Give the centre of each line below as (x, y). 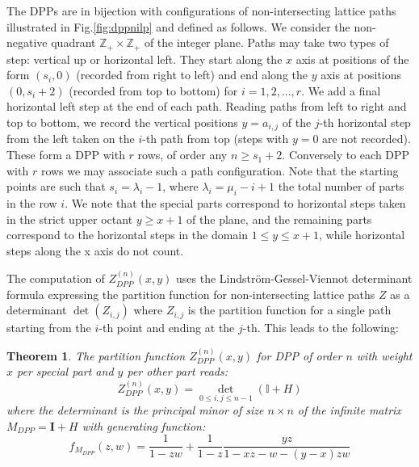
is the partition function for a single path (289, 310)
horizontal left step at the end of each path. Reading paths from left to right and (207, 106)
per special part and (65, 371)
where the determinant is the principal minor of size (135, 410)
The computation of (56, 278)
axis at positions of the (352, 59)
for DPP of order (300, 355)
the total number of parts (341, 186)
